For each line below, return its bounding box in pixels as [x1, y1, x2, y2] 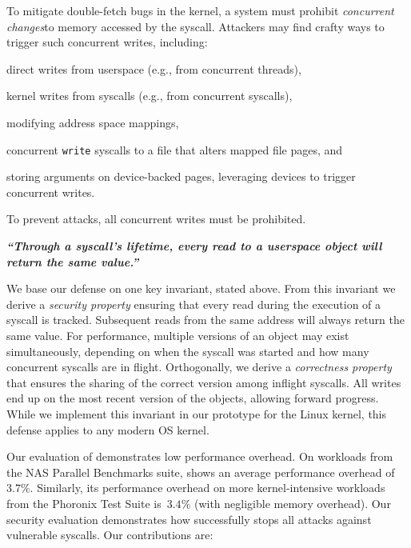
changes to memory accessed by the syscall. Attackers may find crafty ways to [6, 18, 385, 34]
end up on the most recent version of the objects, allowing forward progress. [6, 390, 379, 406]
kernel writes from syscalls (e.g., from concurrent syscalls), [6, 87, 293, 104]
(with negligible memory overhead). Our [194, 494, 391, 511]
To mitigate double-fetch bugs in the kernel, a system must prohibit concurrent [6, 2, 394, 18]
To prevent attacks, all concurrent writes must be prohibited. [6, 210, 306, 227]
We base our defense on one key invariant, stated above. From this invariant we [6, 280, 396, 297]
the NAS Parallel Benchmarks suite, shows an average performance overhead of [6, 463, 395, 480]
